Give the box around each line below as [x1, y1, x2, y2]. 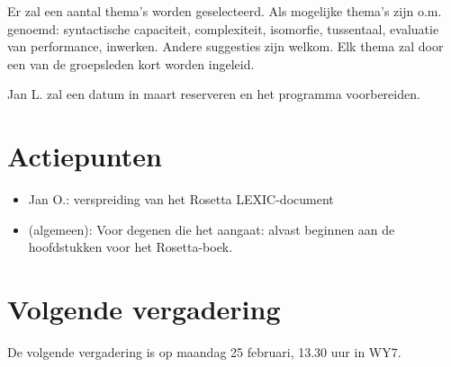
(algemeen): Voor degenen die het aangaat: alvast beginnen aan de [28, 219, 395, 238]
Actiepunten [7, 138, 162, 175]
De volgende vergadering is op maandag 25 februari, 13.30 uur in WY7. [7, 343, 401, 361]
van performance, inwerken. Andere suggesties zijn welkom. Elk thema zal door [7, 37, 444, 56]
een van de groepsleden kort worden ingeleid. [7, 54, 255, 73]
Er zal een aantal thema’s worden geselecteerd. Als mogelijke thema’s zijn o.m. [7, 2, 442, 20]
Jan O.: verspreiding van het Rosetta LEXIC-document [28, 190, 334, 209]
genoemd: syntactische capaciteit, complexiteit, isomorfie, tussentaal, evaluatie [7, 19, 439, 38]
